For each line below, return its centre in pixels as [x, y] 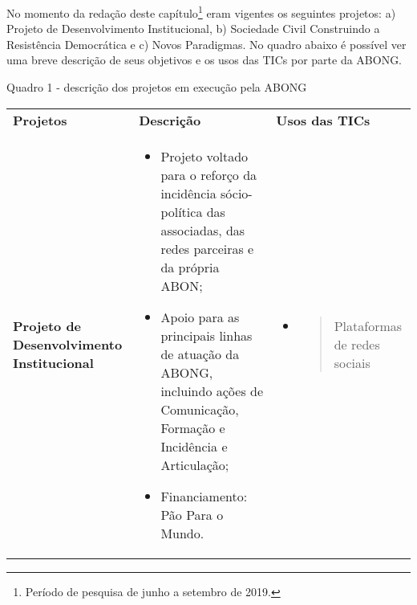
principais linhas [206, 335]
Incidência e [194, 446]
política [182, 211]
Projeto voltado [204, 156]
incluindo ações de [212, 390]
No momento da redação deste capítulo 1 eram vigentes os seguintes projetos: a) [201, 12]
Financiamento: [204, 496]
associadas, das [203, 230]
